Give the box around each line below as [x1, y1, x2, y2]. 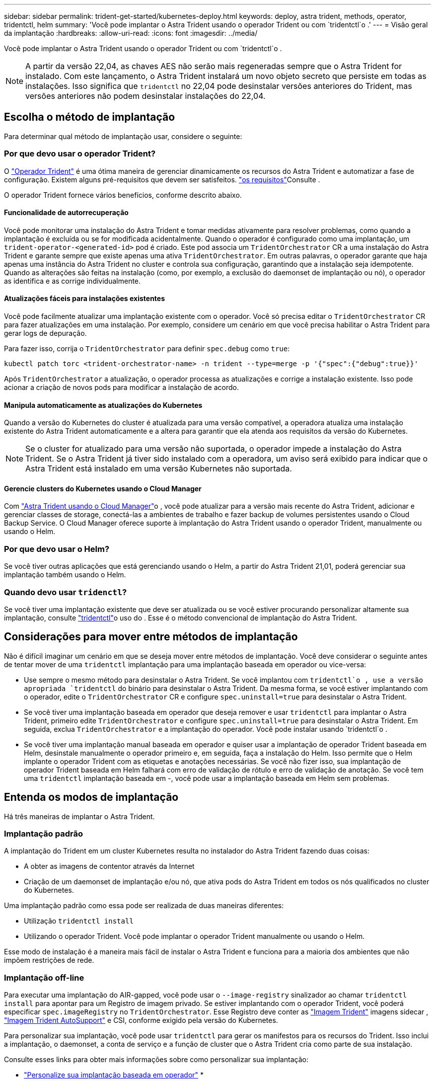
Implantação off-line [4, 972, 84, 983]
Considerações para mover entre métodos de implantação [4, 630, 298, 643]
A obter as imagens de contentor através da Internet [24, 862, 195, 871]
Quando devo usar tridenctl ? [4, 587, 127, 597]
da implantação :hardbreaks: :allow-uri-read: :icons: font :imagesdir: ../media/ [4, 29, 258, 37]
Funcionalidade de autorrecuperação [4, 208, 129, 217]
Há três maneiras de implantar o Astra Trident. [4, 812, 155, 821]
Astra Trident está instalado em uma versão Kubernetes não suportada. [25, 464, 292, 474]
